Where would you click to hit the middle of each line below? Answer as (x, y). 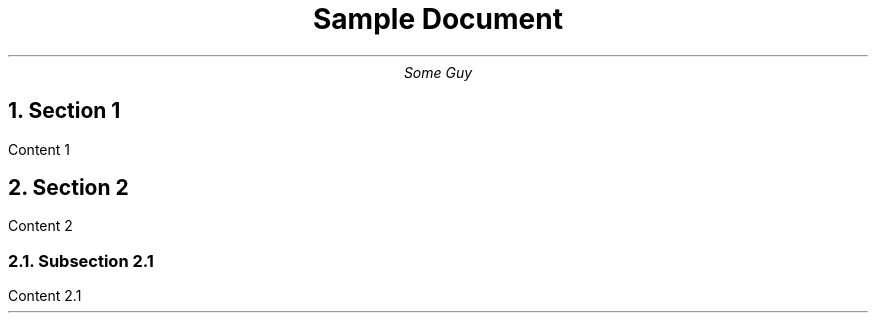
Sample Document (438, 19)
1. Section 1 (64, 111)
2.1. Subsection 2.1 (81, 260)
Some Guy (438, 72)
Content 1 (39, 149)
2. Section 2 (68, 188)
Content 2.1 (45, 296)
